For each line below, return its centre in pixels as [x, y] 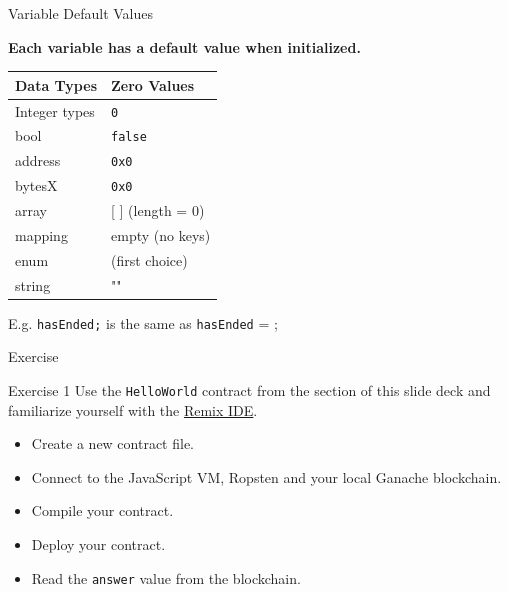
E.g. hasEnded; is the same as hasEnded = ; [143, 322]
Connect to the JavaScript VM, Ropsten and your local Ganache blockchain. [266, 476]
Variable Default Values [80, 13]
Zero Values [153, 84]
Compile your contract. [102, 510]
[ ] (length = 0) [158, 210]
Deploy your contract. [98, 544]
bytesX [36, 185]
